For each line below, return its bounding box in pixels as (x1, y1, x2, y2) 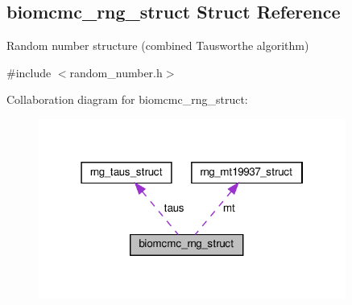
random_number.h (69, 64, 163, 80)
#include (6, 64, 52, 80)
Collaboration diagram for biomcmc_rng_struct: (6, 91, 248, 108)
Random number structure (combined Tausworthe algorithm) (6, 37, 309, 54)
